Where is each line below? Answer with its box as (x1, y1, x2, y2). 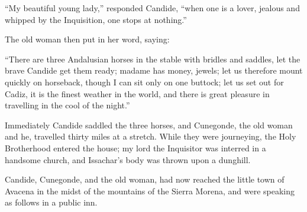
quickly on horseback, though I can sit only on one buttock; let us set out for (5, 75, 284, 88)
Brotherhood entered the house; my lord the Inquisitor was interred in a (5, 141, 266, 154)
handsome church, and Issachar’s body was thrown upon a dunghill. (5, 153, 251, 165)
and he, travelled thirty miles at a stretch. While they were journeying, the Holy (5, 130, 296, 143)
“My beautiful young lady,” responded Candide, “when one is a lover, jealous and (5, 2, 300, 14)
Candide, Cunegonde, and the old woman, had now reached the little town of (5, 173, 285, 185)
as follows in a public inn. (5, 196, 98, 208)
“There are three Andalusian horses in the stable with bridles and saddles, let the (5, 52, 300, 65)
